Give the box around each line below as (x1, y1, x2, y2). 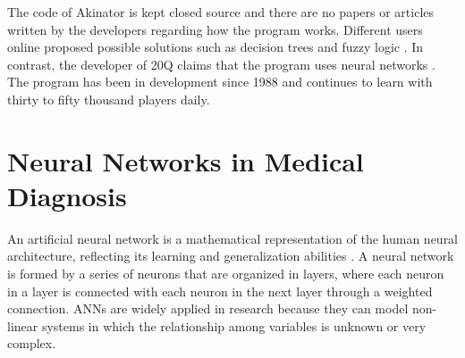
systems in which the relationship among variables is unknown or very (41, 316, 427, 335)
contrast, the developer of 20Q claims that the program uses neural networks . (7, 54, 435, 73)
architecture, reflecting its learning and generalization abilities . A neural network (7, 246, 454, 265)
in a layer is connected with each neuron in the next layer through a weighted (7, 281, 433, 300)
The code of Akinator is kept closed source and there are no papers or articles (7, 3, 435, 21)
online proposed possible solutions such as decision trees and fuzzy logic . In (7, 37, 424, 56)
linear (7, 316, 38, 335)
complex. (7, 334, 56, 353)
